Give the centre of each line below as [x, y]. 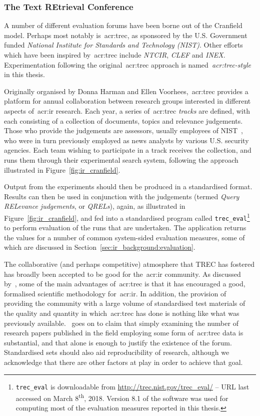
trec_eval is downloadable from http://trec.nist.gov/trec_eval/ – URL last [132, 386]
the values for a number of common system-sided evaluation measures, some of [124, 237]
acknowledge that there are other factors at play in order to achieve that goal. [123, 362]
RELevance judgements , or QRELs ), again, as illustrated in [95, 206]
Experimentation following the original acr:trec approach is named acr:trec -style [128, 64]
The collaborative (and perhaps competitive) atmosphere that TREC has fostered [129, 264]
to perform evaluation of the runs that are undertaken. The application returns [125, 228]
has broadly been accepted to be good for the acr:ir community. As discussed [122, 274]
